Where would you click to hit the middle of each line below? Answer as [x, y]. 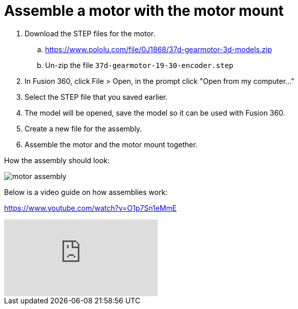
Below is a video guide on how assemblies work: [86, 192]
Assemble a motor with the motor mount [144, 11]
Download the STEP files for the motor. [90, 33]
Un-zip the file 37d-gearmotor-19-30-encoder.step [139, 65]
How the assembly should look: [57, 160]
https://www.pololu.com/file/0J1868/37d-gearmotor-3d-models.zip [158, 49]
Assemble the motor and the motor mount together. [111, 144]
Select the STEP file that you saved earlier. [96, 97]
